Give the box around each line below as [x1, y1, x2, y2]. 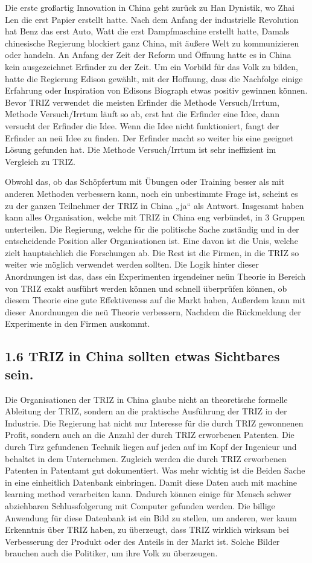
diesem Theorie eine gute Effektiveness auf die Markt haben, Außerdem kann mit [5, 294, 305, 306]
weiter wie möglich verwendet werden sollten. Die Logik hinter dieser [5, 258, 259, 271]
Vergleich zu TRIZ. [5, 155, 75, 167]
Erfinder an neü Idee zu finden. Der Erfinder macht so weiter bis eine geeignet [5, 131, 294, 144]
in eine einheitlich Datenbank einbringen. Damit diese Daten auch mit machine [5, 475, 298, 488]
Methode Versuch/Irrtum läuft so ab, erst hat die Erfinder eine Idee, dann [5, 108, 279, 120]
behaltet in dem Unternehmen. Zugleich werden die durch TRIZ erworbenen [5, 452, 287, 465]
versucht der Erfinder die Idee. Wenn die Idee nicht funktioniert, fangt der [5, 119, 279, 132]
